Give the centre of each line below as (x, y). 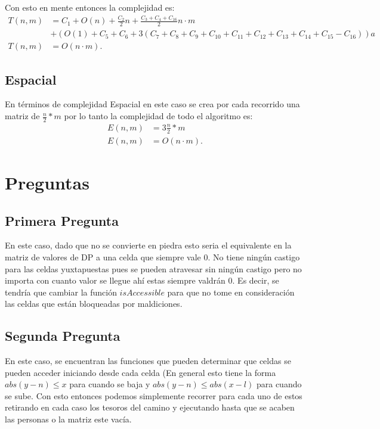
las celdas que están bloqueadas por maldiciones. (94, 304)
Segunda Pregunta (63, 336)
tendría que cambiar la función (61, 292)
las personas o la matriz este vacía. (68, 419)
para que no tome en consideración (231, 292)
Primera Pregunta (62, 220)
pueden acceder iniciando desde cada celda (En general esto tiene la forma (140, 372)
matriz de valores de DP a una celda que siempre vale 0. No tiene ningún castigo (152, 257)
